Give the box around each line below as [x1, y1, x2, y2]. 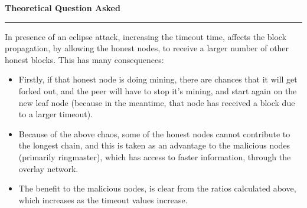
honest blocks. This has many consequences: [5, 53, 164, 65]
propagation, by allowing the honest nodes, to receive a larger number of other [5, 42, 289, 54]
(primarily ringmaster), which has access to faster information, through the [18, 150, 291, 163]
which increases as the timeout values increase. [18, 193, 188, 206]
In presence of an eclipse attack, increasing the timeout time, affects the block [5, 30, 287, 42]
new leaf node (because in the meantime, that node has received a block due [18, 96, 295, 108]
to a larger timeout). [18, 108, 93, 120]
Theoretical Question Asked [5, 2, 120, 14]
